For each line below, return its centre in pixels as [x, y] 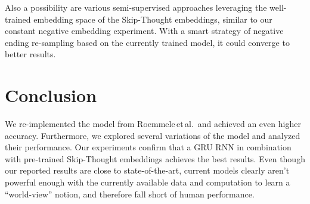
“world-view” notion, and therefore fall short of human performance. [130, 194]
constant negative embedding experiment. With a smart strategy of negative [144, 31]
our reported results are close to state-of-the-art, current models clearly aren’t [147, 170]
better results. [30, 54]
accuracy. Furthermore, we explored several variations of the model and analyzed [153, 135]
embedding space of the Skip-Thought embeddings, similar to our [153, 19]
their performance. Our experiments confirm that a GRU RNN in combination [148, 147]
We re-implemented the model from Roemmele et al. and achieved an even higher [153, 124]
